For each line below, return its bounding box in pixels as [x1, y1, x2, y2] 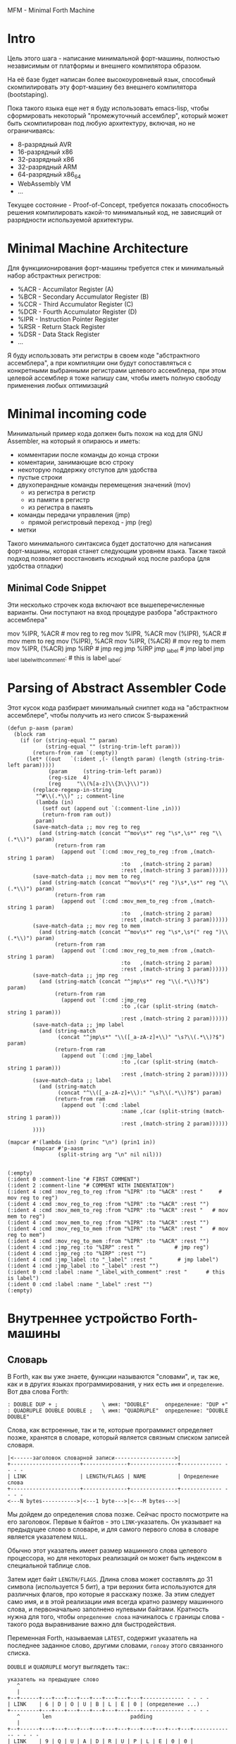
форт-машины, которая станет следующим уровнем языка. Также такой [7, 547, 226, 555]
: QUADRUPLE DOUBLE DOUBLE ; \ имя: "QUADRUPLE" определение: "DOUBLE [7, 1407, 229, 1414]
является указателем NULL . [7, 1532, 88, 1541]
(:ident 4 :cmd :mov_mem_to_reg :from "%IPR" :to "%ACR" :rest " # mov [7, 1206, 229, 1214]
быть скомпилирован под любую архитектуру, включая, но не [7, 119, 196, 127]
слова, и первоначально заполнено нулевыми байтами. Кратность [7, 1605, 209, 1613]
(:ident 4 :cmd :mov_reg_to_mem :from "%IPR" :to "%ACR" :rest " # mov [7, 1225, 229, 1232]
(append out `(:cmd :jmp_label [61, 1052, 153, 1059]
